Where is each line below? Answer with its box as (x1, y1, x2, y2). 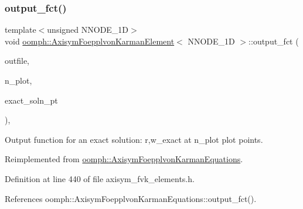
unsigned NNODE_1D (47, 23, 129, 36)
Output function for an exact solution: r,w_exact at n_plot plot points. (5, 133, 263, 145)
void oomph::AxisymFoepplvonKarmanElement (5, 35, 175, 47)
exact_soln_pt (5, 94, 58, 106)
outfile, (5, 54, 30, 67)
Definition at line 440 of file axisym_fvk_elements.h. (5, 172, 195, 184)
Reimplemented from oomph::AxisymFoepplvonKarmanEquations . (5, 153, 243, 165)
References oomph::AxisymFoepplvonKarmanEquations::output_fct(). (5, 192, 257, 204)
